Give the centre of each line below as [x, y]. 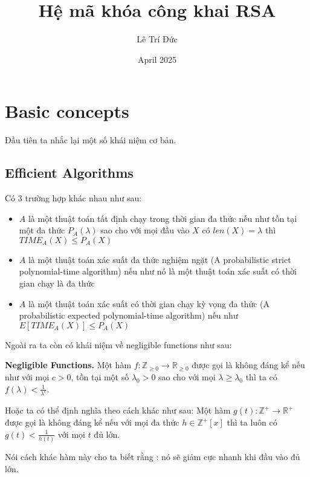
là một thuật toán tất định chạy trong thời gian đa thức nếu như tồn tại [163, 218]
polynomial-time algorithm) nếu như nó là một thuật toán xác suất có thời [158, 271]
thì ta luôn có [252, 422]
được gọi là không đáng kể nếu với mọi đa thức [92, 422]
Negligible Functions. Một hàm [68, 365]
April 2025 [157, 59]
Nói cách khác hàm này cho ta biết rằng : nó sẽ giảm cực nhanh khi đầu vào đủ [153, 456]
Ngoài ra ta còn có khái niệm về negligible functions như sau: [118, 344]
